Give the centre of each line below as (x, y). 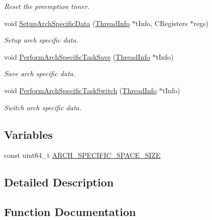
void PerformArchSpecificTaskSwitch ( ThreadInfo (80, 90)
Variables (29, 134)
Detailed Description (59, 182)
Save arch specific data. (40, 73)
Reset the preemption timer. (47, 6)
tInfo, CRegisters (162, 23)
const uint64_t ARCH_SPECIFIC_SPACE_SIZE (82, 155)
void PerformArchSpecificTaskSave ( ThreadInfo (77, 56)
